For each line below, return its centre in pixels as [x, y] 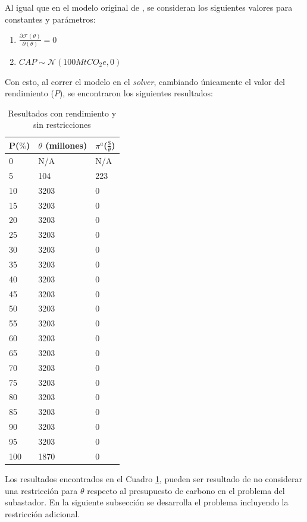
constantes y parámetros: [50, 19]
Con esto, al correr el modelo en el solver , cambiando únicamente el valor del [145, 81]
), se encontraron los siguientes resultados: [136, 93]
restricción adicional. [43, 513]
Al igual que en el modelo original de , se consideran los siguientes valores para [149, 7]
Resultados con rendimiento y [62, 113]
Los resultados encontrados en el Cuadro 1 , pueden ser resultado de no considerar [153, 478]
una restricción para [41, 490]
